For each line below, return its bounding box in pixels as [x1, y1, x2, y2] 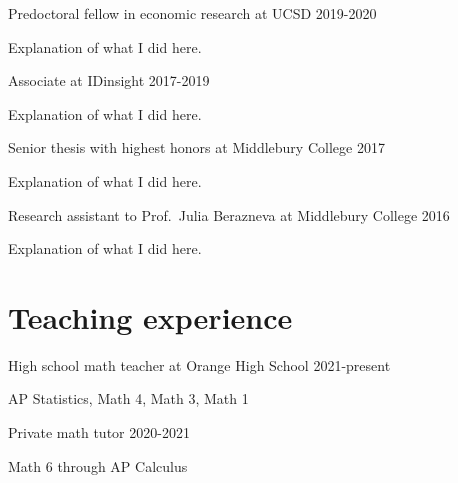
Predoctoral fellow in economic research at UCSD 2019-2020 [8, 3, 377, 23]
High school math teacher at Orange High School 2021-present [8, 354, 391, 375]
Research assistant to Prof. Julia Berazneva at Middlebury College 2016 [8, 204, 450, 225]
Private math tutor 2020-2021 [8, 422, 190, 443]
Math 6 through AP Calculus [8, 455, 188, 476]
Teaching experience [8, 296, 293, 337]
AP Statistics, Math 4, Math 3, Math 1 [8, 388, 249, 409]
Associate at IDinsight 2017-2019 [8, 70, 210, 91]
